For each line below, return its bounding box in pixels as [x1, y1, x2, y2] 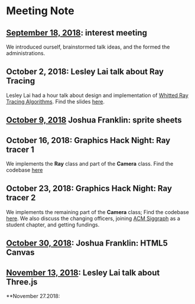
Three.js [6, 277, 38, 287]
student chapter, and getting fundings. [6, 221, 100, 228]
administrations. [6, 50, 45, 57]
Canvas [6, 247, 35, 258]
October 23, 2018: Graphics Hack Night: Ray [6, 183, 173, 193]
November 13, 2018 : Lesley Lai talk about [6, 267, 160, 277]
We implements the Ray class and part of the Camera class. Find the [6, 160, 174, 167]
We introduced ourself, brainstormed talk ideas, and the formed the [6, 43, 170, 50]
